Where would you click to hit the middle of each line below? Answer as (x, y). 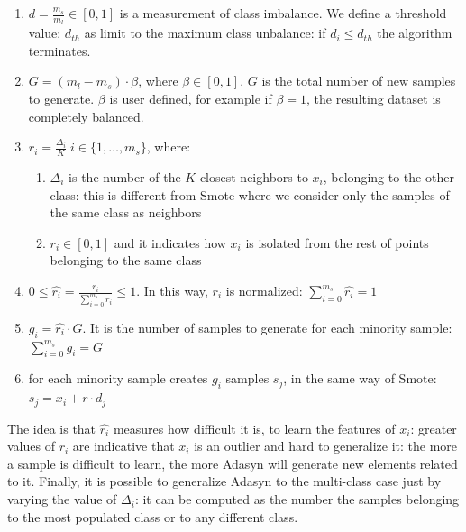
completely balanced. (86, 116)
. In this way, (172, 290)
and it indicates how (170, 242)
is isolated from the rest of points (337, 242)
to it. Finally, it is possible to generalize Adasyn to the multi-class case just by (224, 481)
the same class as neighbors (126, 212)
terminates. (59, 50)
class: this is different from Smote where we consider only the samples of (250, 194)
